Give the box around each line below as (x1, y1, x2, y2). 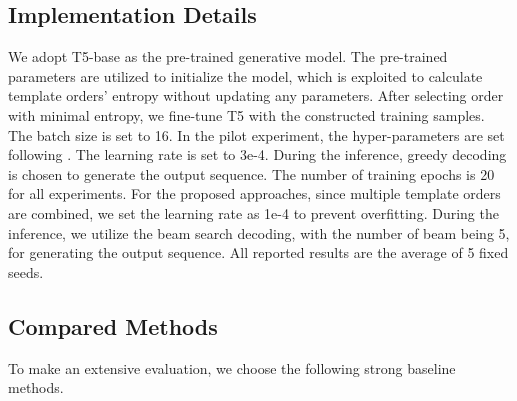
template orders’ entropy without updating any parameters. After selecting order (8, 85, 504, 106)
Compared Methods (8, 310, 218, 341)
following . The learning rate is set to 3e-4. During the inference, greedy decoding (8, 144, 507, 165)
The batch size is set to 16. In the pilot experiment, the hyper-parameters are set (8, 124, 505, 145)
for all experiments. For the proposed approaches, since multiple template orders (8, 183, 501, 204)
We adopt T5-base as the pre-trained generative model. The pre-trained (8, 46, 448, 67)
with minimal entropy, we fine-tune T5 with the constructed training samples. (8, 104, 485, 125)
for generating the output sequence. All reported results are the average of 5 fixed (8, 242, 509, 263)
